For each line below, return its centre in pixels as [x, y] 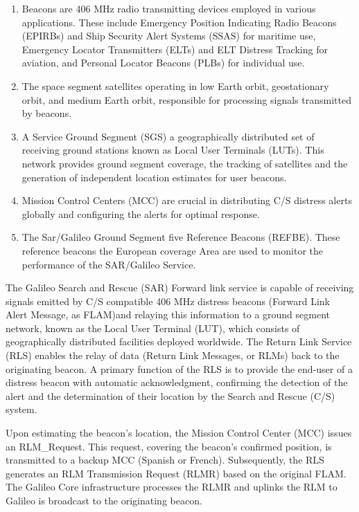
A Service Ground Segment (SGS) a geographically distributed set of [168, 136]
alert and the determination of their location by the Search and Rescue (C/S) [170, 395]
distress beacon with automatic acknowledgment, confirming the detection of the [177, 382]
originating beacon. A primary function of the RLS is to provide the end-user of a [179, 368]
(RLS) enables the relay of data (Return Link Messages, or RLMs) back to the [173, 355]
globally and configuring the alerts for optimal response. [141, 213]
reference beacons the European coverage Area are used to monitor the [172, 250]
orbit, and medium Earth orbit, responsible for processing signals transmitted [186, 99]
